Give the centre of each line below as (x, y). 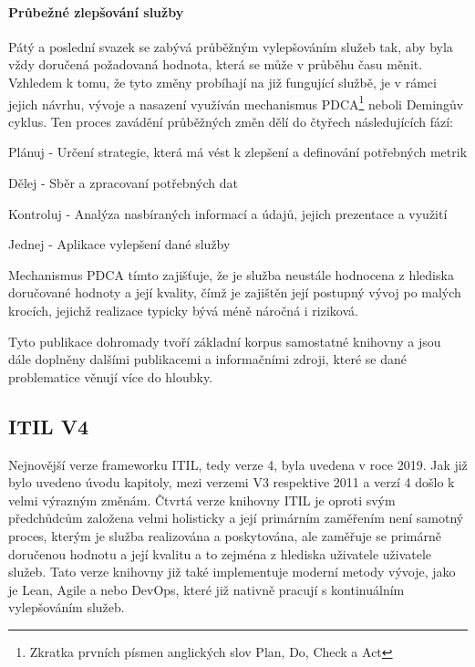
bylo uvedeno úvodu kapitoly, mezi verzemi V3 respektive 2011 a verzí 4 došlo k (232, 482)
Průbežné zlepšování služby (96, 11)
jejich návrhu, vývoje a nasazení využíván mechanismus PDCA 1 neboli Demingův (236, 102)
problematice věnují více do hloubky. (111, 376)
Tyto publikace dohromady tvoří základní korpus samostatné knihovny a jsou (225, 341)
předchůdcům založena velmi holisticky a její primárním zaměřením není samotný (236, 518)
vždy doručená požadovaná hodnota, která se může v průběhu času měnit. (216, 64)
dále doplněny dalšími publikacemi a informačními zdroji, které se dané (208, 359)
